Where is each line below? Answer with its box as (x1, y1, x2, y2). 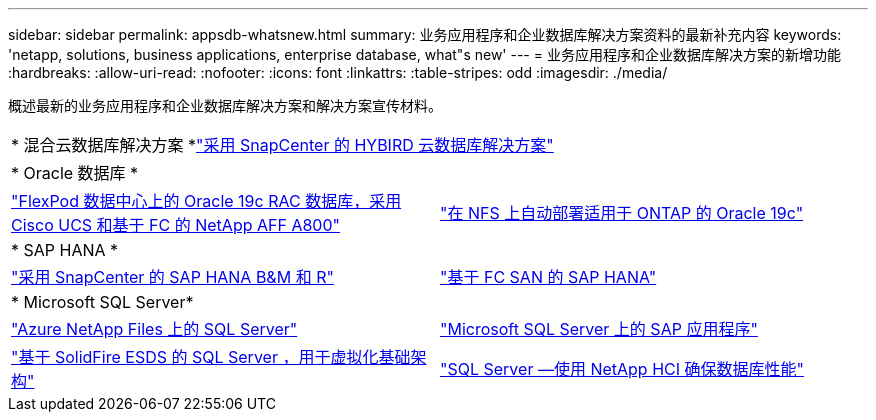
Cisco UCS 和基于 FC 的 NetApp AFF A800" (11, 215, 340, 235)
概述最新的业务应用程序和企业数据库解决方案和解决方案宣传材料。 (8, 97, 442, 114)
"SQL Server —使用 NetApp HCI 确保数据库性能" (440, 359, 804, 379)
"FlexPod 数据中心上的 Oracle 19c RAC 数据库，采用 (11, 191, 402, 211)
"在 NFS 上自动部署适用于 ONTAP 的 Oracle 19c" (440, 203, 804, 223)
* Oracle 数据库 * (11, 163, 139, 183)
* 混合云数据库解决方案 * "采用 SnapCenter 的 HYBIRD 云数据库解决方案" (11, 135, 554, 155)
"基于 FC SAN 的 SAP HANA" (440, 267, 657, 287)
